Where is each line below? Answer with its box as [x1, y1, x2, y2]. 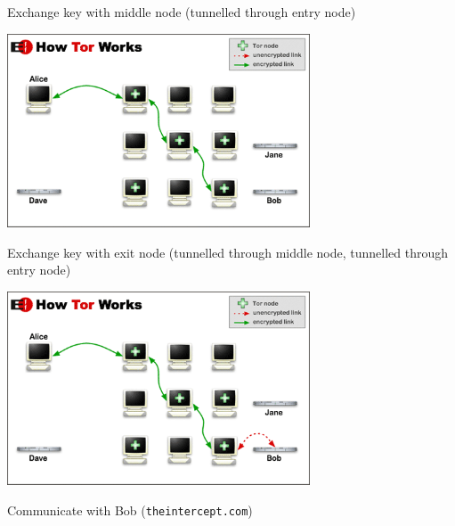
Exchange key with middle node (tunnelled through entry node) [7, 3, 356, 21]
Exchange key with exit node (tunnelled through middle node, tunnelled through [7, 242, 449, 261]
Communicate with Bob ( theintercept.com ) [7, 500, 253, 519]
